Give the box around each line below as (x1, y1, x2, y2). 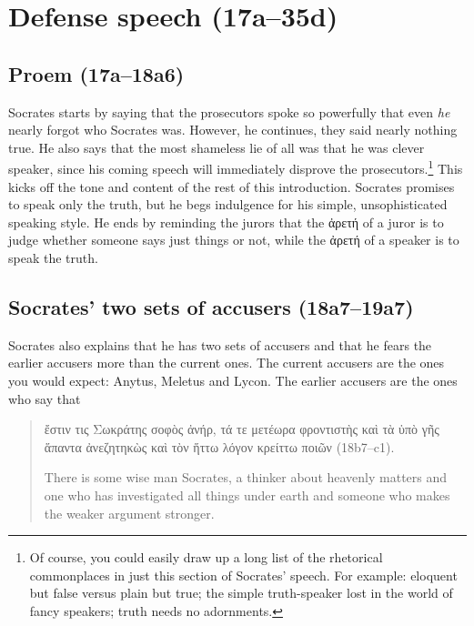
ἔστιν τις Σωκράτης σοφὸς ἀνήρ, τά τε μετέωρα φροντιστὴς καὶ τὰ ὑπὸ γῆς (44, 419, 439, 439)
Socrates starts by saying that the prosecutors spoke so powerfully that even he (8, 102, 450, 121)
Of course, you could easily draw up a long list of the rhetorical (29, 548, 383, 567)
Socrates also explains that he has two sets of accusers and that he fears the (8, 335, 432, 354)
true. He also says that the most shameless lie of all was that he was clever (8, 137, 425, 156)
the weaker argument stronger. (44, 503, 215, 522)
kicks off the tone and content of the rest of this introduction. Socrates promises (8, 177, 455, 196)
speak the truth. (8, 247, 98, 267)
